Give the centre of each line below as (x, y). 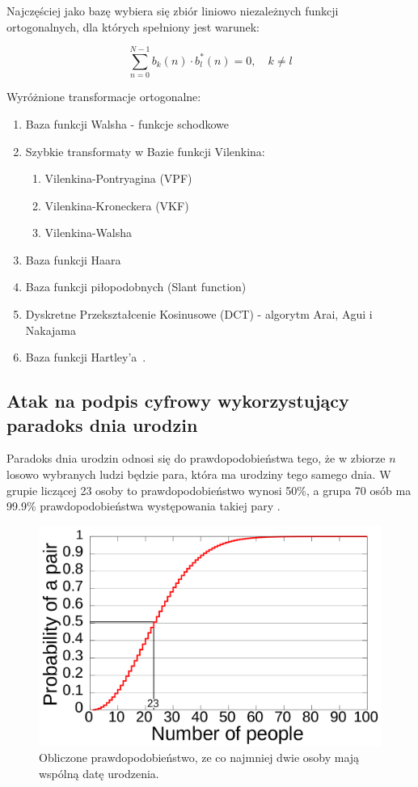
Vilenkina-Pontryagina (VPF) (118, 178)
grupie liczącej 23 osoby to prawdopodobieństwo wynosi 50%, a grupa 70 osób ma (209, 490)
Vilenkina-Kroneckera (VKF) (117, 205)
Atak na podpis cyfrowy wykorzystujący (178, 401)
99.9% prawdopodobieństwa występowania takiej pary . (144, 506)
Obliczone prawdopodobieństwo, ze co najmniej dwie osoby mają (199, 757)
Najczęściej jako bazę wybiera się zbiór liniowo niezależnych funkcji (173, 11)
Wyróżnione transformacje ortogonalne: (104, 97)
